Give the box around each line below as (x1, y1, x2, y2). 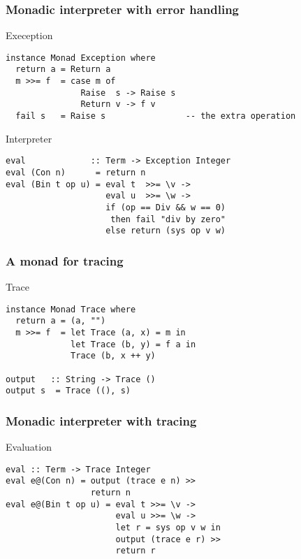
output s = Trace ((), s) (6, 386, 131, 396)
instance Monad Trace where (6, 304, 136, 314)
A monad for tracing (6, 252, 124, 269)
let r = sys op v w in (115, 523, 221, 533)
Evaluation (6, 440, 52, 454)
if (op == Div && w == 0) (105, 202, 226, 212)
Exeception (6, 28, 53, 43)
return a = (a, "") (15, 316, 106, 326)
